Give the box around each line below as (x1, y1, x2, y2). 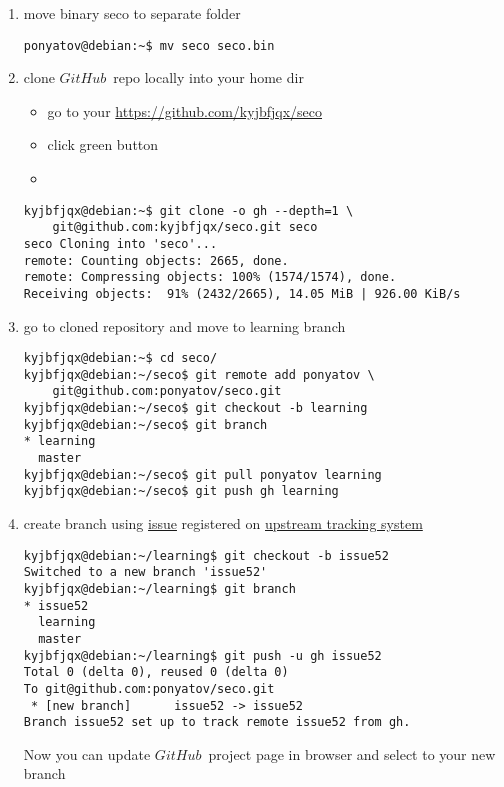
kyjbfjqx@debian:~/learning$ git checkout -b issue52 (23, 548, 389, 563)
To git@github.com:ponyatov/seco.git (23, 681, 275, 696)
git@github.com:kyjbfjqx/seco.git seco (52, 220, 318, 235)
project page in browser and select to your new (208, 743, 496, 764)
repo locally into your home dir (113, 67, 304, 88)
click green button (47, 134, 159, 155)
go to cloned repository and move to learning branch (23, 315, 346, 336)
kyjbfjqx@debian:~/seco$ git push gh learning (23, 484, 339, 499)
